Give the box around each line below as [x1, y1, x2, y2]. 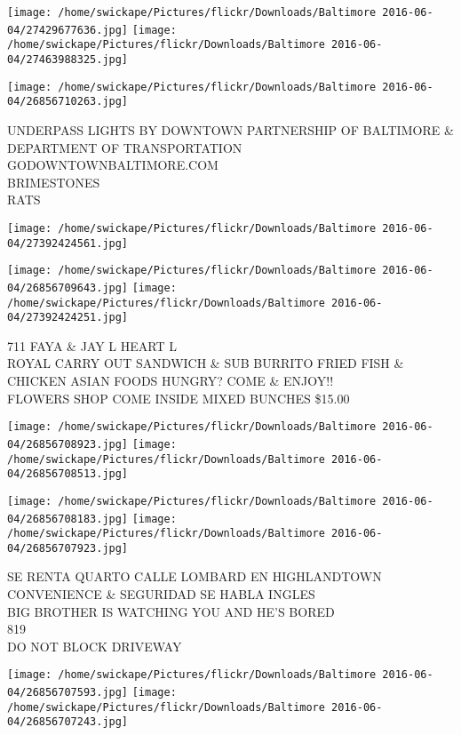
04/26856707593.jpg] [7, 686, 129, 699]
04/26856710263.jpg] [7, 95, 129, 108]
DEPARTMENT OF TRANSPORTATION [7, 138, 242, 156]
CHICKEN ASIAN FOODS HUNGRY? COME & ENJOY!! [7, 371, 334, 390]
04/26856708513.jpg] [7, 467, 129, 481]
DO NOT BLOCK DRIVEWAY [7, 636, 182, 655]
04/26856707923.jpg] [7, 541, 129, 555]
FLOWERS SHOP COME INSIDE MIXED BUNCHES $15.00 [7, 388, 350, 407]
